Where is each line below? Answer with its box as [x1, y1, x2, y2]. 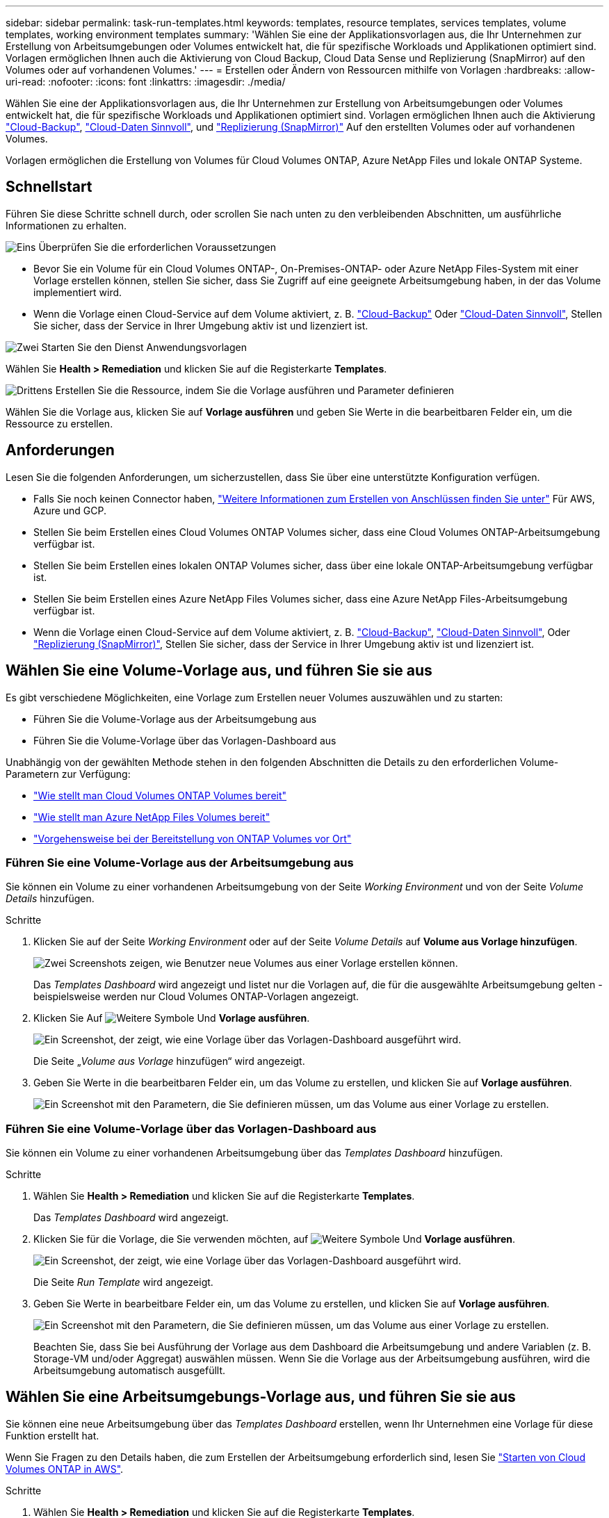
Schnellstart [6, 178, 92, 196]
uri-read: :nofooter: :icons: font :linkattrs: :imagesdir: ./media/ [6, 76, 286, 88]
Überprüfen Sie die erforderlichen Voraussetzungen [38, 240, 276, 253]
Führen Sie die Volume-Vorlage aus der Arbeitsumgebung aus [33, 712, 317, 725]
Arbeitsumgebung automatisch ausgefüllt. [33, 1364, 226, 1377]
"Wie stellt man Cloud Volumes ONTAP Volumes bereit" [33, 789, 287, 801]
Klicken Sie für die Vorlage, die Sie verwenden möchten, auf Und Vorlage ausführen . [33, 1233, 516, 1246]
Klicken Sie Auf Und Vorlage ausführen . [33, 1012, 310, 1025]
